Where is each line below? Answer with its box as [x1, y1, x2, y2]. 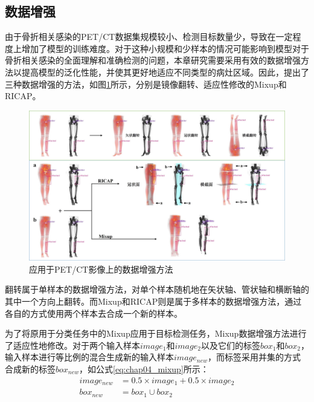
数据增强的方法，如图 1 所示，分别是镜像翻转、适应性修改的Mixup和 [21, 77, 287, 90]
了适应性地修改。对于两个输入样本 [5, 339, 140, 351]
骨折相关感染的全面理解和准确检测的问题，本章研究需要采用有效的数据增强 [5, 54, 301, 66]
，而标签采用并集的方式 [208, 351, 301, 363]
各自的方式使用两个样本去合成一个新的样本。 [5, 306, 182, 319]
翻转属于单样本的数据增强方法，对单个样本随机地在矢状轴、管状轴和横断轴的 [5, 283, 309, 296]
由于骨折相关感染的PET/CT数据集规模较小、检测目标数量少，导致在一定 [5, 30, 293, 43]
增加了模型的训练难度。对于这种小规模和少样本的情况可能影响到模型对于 [21, 42, 309, 54]
